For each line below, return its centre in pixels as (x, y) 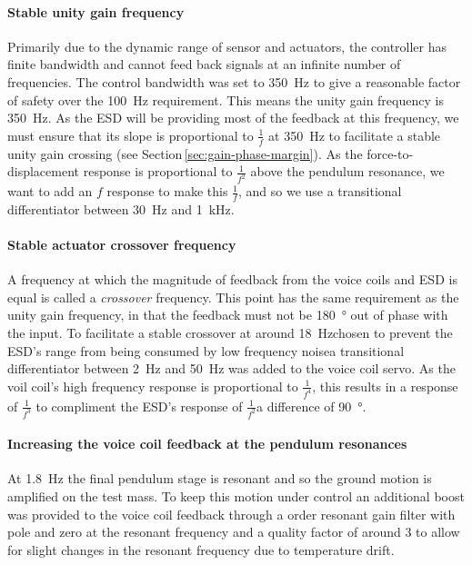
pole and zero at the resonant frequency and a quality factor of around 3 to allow (234, 532)
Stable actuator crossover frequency (122, 245)
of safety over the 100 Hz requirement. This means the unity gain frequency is (226, 99)
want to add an (50, 191)
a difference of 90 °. (311, 406)
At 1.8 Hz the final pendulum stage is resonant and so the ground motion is (220, 478)
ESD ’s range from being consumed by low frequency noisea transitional (206, 350)
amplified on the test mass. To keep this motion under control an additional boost (236, 496)
